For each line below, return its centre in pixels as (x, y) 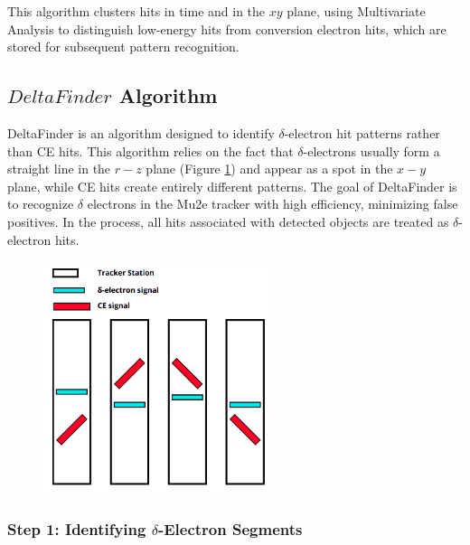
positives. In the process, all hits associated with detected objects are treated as (228, 221)
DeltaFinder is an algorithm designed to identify (141, 132)
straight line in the (59, 169)
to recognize (41, 204)
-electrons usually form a (371, 150)
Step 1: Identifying (77, 528)
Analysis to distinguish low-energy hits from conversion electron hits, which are (227, 28)
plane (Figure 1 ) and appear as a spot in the (269, 169)
